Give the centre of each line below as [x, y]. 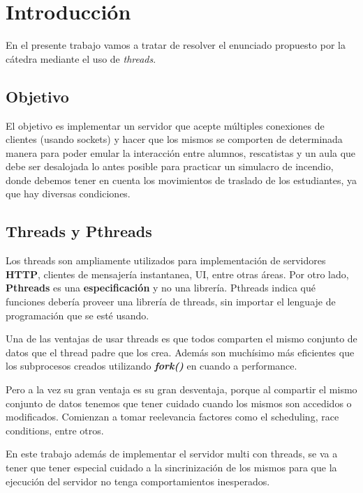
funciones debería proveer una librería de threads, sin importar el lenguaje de [171, 302]
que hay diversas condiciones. [68, 194]
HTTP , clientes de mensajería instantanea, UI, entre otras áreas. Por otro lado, [177, 274]
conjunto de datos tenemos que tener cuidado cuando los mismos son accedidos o [179, 403]
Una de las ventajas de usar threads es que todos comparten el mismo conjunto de [181, 339]
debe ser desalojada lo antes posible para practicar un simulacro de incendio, [170, 166]
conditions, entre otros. [55, 430]
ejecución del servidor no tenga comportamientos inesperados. [138, 481]
